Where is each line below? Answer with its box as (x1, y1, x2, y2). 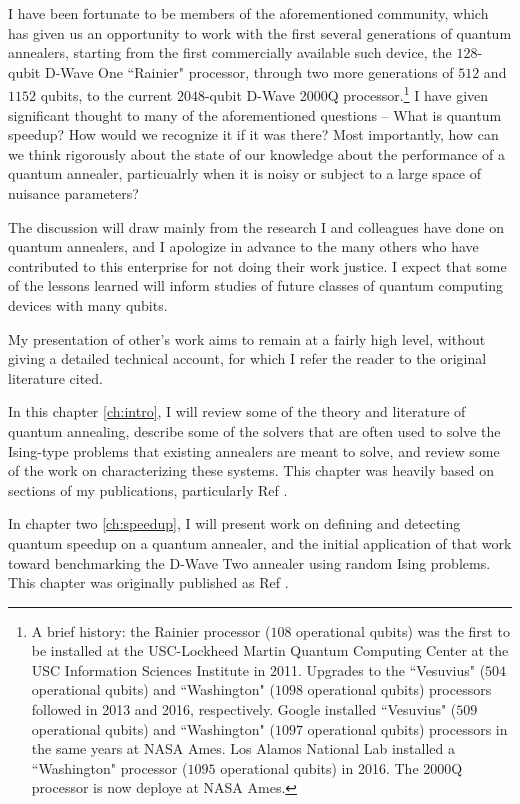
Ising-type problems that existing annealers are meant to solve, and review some (8, 440, 500, 461)
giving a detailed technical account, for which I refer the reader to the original (8, 348, 487, 369)
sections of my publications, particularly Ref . (8, 479, 288, 500)
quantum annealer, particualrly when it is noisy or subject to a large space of (8, 163, 482, 184)
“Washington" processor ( (31, 757, 188, 778)
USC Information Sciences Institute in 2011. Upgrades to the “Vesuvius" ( (31, 659, 486, 680)
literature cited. (8, 367, 103, 388)
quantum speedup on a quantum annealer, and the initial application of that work (8, 532, 512, 553)
